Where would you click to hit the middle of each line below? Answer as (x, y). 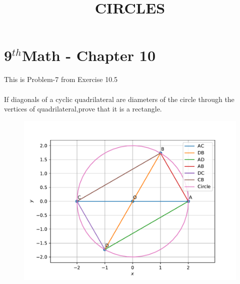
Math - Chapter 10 (89, 55)
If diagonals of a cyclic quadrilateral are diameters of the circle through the (119, 99)
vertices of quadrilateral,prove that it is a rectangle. (83, 109)
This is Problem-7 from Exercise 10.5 (61, 79)
